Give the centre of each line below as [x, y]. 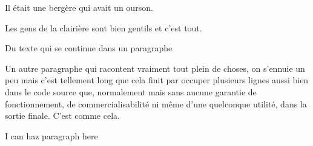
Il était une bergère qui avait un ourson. [79, 7]
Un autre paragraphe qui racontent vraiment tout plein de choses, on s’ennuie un [155, 68]
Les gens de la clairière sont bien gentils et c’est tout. [104, 27]
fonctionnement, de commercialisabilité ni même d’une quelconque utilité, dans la [156, 103]
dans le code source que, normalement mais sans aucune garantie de [131, 91]
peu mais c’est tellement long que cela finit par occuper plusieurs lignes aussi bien [157, 80]
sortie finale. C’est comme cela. [62, 116]
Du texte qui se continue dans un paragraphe [89, 48]
